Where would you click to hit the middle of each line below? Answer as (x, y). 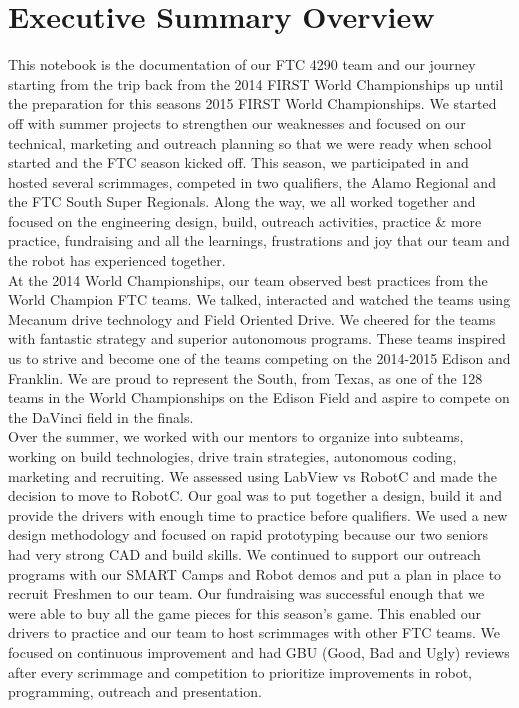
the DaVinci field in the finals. (101, 416)
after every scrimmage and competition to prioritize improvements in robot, (240, 671)
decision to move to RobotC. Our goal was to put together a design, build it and (255, 495)
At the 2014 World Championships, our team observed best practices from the (248, 279)
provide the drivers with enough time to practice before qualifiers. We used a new (258, 514)
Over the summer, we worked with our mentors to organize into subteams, (236, 436)
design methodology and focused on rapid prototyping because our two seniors (248, 534)
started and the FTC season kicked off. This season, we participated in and (238, 162)
